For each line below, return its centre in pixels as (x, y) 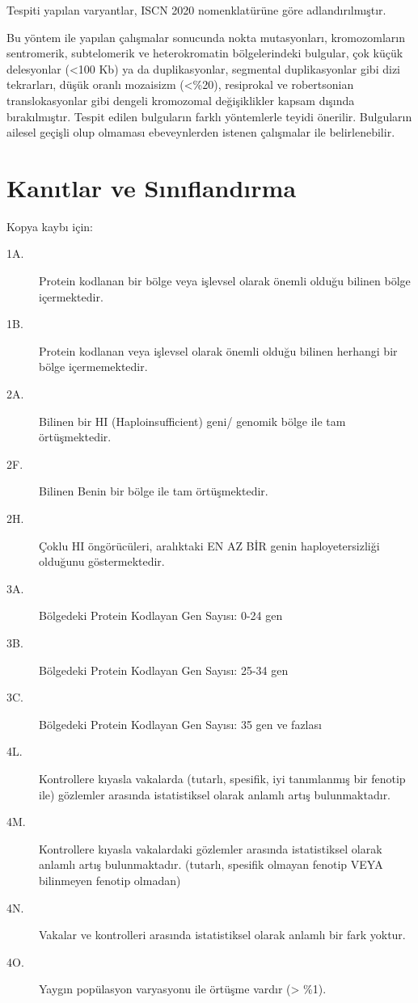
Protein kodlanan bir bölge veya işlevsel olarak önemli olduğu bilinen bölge (225, 281)
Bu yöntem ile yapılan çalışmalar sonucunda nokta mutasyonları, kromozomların (206, 37)
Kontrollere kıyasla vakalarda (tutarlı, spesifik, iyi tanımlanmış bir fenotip (222, 778)
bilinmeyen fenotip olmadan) (110, 880)
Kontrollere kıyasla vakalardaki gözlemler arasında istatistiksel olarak (211, 848)
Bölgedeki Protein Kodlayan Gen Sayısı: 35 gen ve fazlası (180, 724)
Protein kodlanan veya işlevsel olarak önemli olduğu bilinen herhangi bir (218, 350)
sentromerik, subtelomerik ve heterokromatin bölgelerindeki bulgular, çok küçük (205, 53)
